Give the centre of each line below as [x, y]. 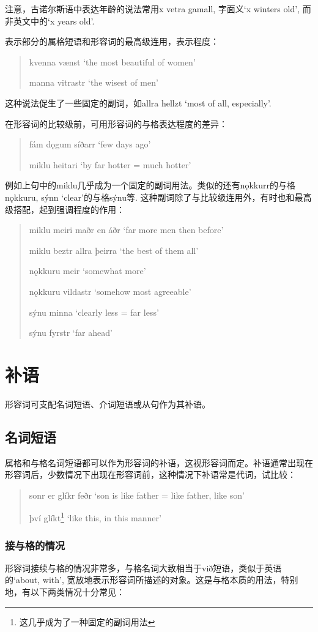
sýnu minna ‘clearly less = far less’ [94, 312]
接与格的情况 [35, 545]
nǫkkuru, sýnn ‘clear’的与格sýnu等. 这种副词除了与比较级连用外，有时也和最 [154, 197]
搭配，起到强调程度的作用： [69, 209]
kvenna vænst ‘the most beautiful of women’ [112, 61]
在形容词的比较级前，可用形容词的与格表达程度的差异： [116, 123]
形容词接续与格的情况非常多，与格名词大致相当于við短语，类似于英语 [143, 567]
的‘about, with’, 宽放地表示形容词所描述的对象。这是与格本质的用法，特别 [152, 580]
